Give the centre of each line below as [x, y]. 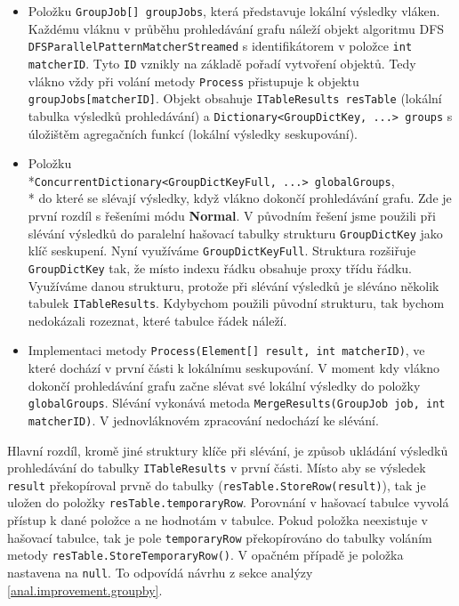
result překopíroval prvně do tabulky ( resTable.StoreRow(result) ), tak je [217, 485]
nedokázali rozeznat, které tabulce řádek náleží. [157, 320]
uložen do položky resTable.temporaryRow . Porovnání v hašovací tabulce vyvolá [228, 502]
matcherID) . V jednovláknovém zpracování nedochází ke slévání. [203, 420]
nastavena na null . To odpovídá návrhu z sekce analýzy [160, 572]
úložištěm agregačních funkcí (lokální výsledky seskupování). [193, 133]
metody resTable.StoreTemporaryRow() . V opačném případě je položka [205, 555]
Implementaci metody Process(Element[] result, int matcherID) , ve [226, 350]
